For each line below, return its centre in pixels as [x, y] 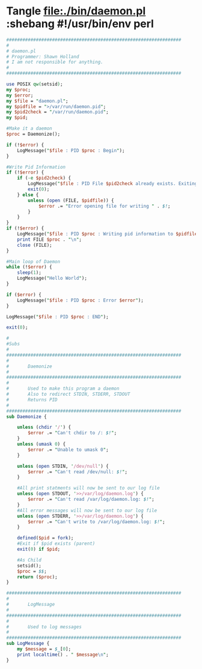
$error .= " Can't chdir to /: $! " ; [72, 433]
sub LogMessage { [28, 644]
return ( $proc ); [38, 577]
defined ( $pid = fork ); [45, 538]
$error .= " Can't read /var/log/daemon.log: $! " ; [91, 500]
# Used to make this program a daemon [63, 389]
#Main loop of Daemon [33, 262]
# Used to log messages [44, 627]
